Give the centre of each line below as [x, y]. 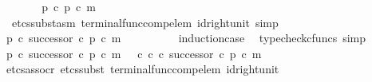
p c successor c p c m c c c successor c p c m [134, 53]
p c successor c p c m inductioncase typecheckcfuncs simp [186, 38]
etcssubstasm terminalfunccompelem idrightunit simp [145, 22]
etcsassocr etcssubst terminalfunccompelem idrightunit [142, 69]
